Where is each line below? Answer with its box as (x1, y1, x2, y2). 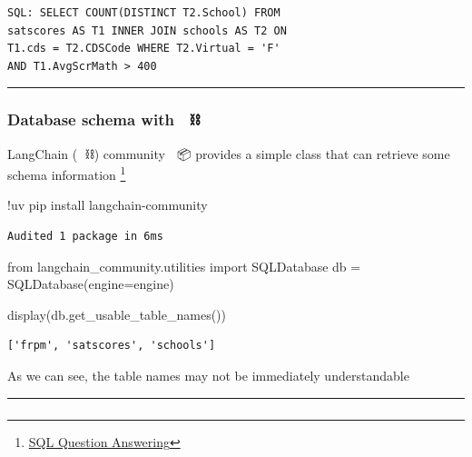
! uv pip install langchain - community (7, 195, 208, 214)
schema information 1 (7, 163, 126, 184)
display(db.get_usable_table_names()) (7, 304, 226, 323)
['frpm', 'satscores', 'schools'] (7, 339, 216, 353)
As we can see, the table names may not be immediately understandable (7, 366, 409, 384)
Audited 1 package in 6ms (7, 230, 163, 243)
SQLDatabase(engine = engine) (7, 274, 174, 293)
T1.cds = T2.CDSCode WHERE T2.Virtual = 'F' (7, 42, 280, 55)
